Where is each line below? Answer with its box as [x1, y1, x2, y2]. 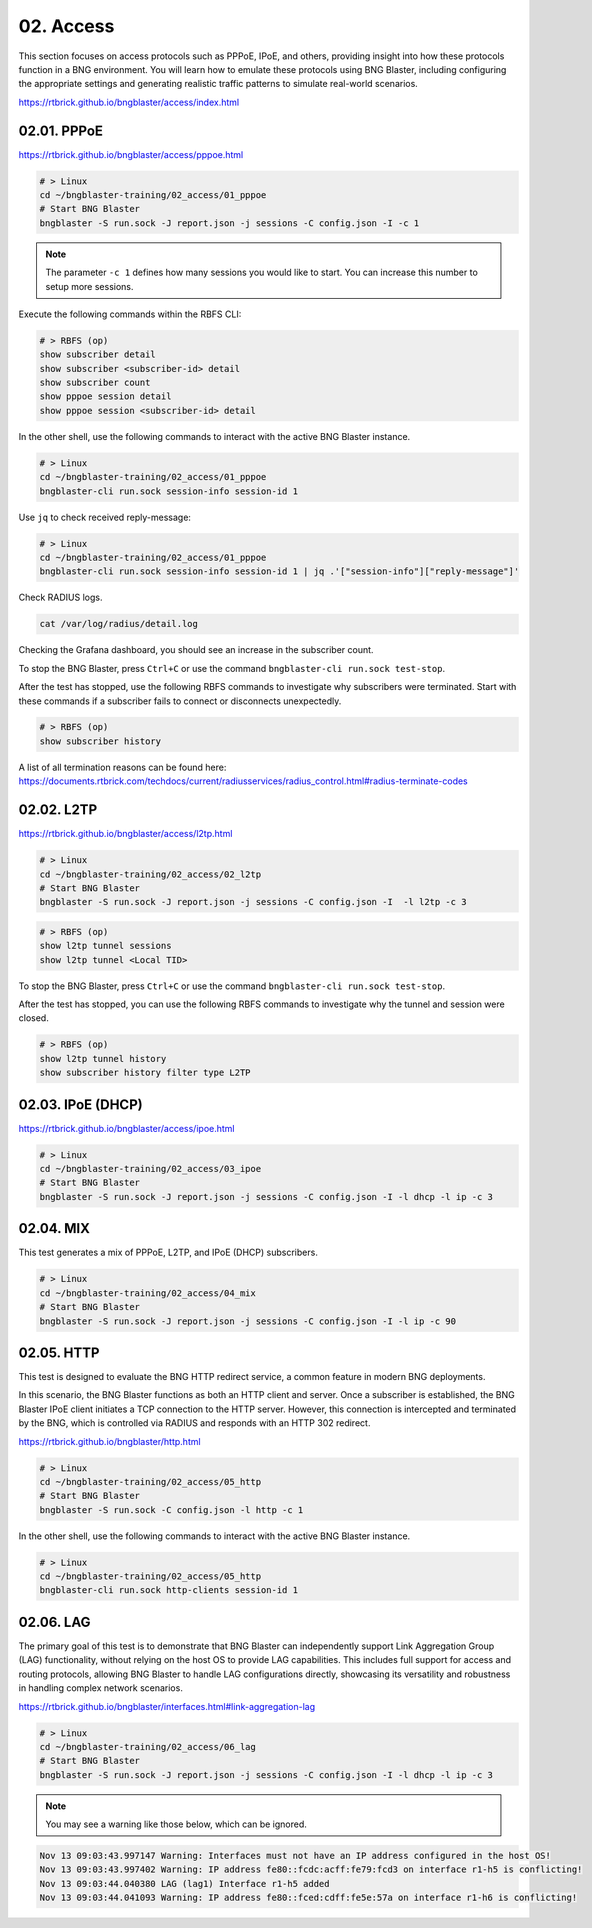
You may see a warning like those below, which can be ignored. [45, 1818, 307, 1830]
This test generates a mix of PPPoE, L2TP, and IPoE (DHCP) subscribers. [18, 1246, 319, 1259]
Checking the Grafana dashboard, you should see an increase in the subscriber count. [18, 644, 374, 656]
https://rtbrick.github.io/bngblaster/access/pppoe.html [18, 148, 244, 160]
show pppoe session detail [39, 391, 172, 402]
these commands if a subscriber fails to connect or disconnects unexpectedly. [18, 695, 342, 707]
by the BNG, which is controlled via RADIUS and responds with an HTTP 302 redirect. [18, 1417, 371, 1429]
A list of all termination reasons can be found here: [18, 761, 227, 773]
